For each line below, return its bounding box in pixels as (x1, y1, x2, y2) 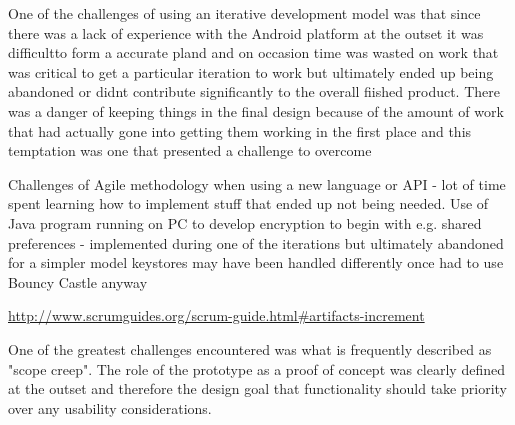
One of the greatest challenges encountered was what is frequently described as (8, 338, 492, 359)
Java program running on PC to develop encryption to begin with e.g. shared (8, 212, 482, 233)
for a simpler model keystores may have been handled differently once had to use (8, 252, 504, 273)
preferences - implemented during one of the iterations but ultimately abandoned (8, 232, 504, 253)
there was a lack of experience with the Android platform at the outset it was (8, 22, 484, 43)
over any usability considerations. (8, 397, 212, 418)
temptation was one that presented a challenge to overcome (8, 140, 372, 161)
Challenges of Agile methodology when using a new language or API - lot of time (8, 173, 506, 194)
